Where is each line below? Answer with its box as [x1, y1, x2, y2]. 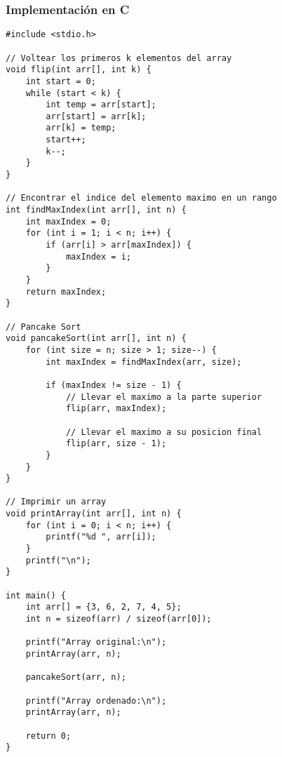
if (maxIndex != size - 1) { [46, 380, 182, 390]
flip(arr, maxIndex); [65, 403, 167, 414]
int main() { [6, 590, 66, 601]
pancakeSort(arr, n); [25, 672, 126, 683]
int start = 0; [25, 76, 96, 86]
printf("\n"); [25, 555, 91, 565]
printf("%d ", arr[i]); [46, 532, 156, 542]
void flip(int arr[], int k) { [6, 65, 152, 75]
